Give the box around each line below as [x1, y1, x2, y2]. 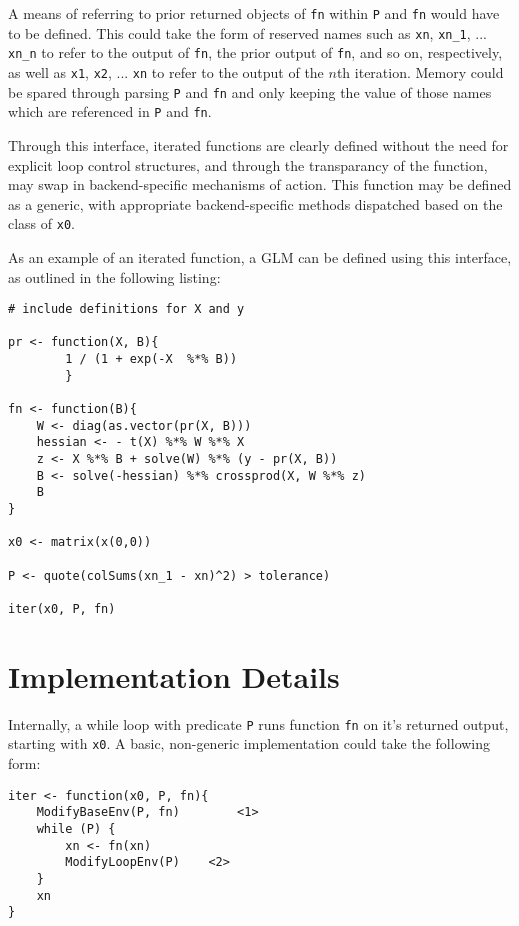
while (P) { [36, 821, 116, 836]
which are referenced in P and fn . [8, 101, 212, 122]
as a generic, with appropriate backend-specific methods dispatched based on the [8, 193, 503, 214]
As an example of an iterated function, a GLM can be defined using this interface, [8, 246, 512, 267]
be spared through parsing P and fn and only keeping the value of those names [8, 81, 492, 102]
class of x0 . [8, 213, 75, 234]
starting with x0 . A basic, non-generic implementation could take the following [8, 733, 491, 754]
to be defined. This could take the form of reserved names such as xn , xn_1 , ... [8, 22, 487, 43]
